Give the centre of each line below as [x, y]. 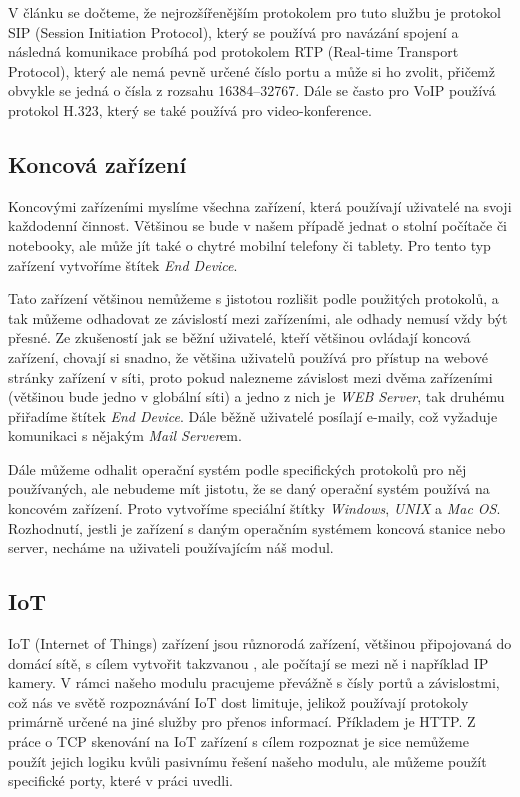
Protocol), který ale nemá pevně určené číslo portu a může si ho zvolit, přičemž [252, 70]
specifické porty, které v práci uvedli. [120, 780]
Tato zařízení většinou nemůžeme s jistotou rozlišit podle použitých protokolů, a [253, 298]
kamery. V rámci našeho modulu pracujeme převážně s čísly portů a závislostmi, [254, 682]
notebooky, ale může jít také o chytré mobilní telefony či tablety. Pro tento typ [249, 244]
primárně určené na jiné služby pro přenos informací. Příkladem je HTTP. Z [242, 721]
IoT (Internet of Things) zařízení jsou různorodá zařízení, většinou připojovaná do [260, 643]
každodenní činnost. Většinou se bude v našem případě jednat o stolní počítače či [257, 225]
